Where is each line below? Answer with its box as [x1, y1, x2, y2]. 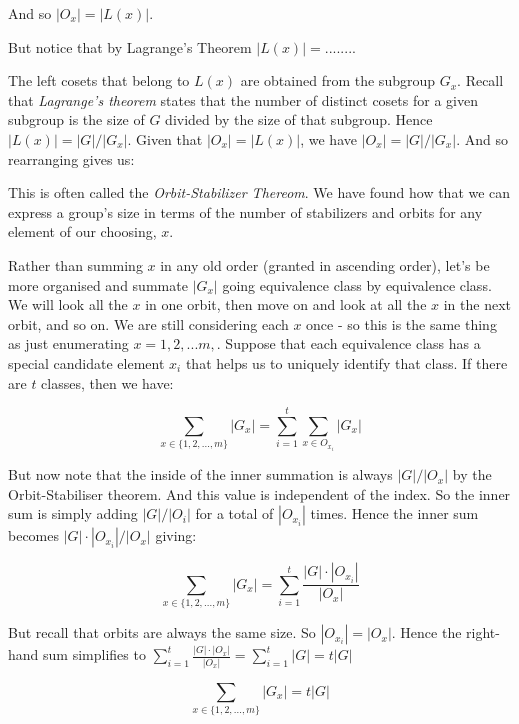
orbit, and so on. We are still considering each [8, 313, 289, 334]
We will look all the [8, 294, 128, 315]
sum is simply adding [8, 503, 138, 524]
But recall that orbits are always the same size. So [8, 622, 316, 643]
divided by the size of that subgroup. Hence [165, 109, 433, 130]
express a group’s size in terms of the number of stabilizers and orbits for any [8, 201, 483, 222]
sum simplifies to [43, 644, 146, 665]
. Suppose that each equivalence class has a [216, 333, 481, 354]
